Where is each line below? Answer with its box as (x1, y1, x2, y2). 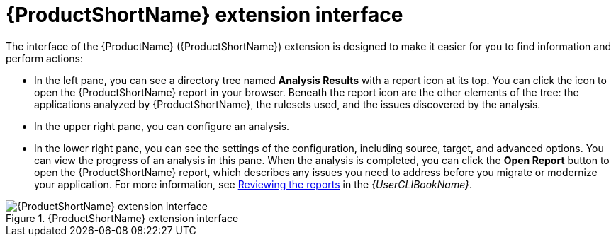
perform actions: (6, 52, 83, 64)
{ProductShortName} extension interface (6, 3, 403, 27)
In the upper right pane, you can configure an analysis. (34, 120, 290, 132)
